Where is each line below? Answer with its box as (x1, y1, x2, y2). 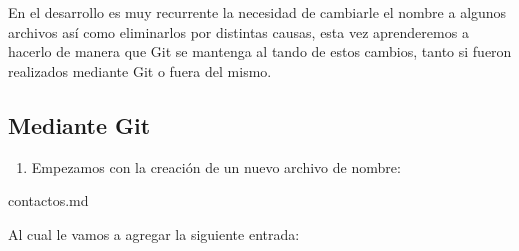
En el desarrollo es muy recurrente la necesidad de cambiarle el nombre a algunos (8, 2, 507, 22)
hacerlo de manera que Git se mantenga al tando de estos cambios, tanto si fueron (8, 41, 512, 62)
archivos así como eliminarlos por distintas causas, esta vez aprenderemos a (8, 21, 469, 42)
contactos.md (8, 190, 89, 211)
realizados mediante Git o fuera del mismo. (8, 60, 272, 81)
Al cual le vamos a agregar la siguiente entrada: (8, 223, 300, 244)
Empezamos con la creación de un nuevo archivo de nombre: (31, 156, 401, 177)
